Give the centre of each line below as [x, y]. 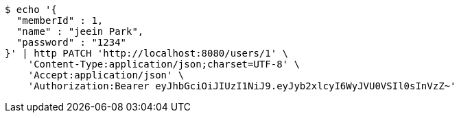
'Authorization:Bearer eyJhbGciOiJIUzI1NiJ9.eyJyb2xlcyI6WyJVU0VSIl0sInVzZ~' [242, 86]
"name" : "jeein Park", [80, 31]
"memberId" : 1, [60, 20]
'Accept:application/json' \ [106, 75]
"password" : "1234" [71, 42]
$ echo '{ [31, 10]
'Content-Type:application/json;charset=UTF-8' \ [164, 64]
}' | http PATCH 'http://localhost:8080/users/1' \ [147, 53]
